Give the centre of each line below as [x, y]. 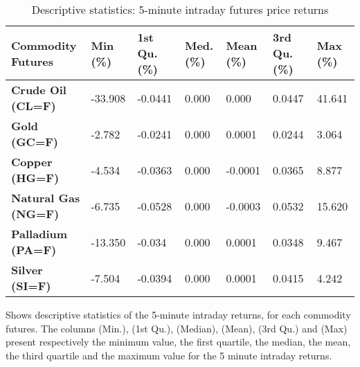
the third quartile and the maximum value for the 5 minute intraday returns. [169, 355]
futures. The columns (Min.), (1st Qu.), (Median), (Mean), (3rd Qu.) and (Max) [177, 328]
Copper [32, 162]
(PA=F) [34, 250]
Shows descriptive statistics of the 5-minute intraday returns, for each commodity [178, 314]
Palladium [39, 234]
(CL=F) [34, 106]
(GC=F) [35, 142]
